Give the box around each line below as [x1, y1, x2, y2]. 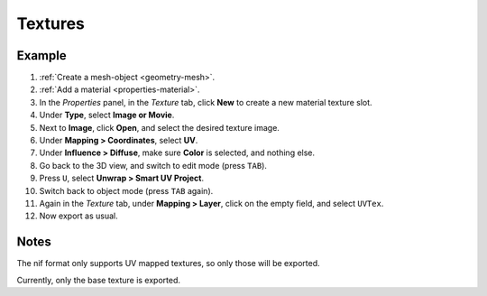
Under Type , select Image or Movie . [39, 109, 175, 121]
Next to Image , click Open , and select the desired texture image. [39, 122, 280, 133]
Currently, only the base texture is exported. [16, 274, 180, 285]
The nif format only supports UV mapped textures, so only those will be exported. [16, 258, 320, 269]
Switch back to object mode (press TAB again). [39, 185, 214, 196]
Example [16, 48, 67, 63]
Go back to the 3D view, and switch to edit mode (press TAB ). [39, 160, 268, 171]
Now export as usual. [39, 210, 118, 221]
